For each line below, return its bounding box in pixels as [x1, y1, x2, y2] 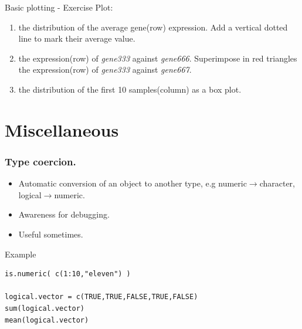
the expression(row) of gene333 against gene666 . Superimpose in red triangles [18, 52, 297, 64]
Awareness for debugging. [18, 208, 110, 221]
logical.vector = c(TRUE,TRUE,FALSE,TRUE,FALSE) [5, 293, 198, 301]
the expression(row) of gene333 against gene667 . [18, 63, 192, 76]
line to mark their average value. [18, 32, 135, 45]
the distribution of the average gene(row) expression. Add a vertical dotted [18, 21, 288, 33]
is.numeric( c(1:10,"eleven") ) [5, 270, 131, 279]
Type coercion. [5, 154, 76, 168]
